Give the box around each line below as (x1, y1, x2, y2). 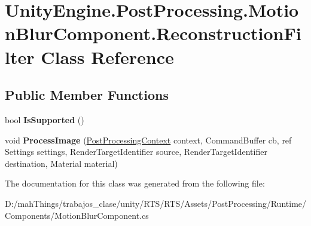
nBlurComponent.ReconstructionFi (5, 21, 301, 45)
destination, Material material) (5, 157, 118, 169)
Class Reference (41, 44, 174, 69)
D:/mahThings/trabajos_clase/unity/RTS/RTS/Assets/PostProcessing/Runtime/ (5, 197, 307, 209)
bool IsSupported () (5, 113, 84, 126)
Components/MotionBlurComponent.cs (5, 209, 149, 221)
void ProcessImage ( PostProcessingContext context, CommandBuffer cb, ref (5, 133, 292, 146)
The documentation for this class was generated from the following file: (5, 177, 265, 190)
